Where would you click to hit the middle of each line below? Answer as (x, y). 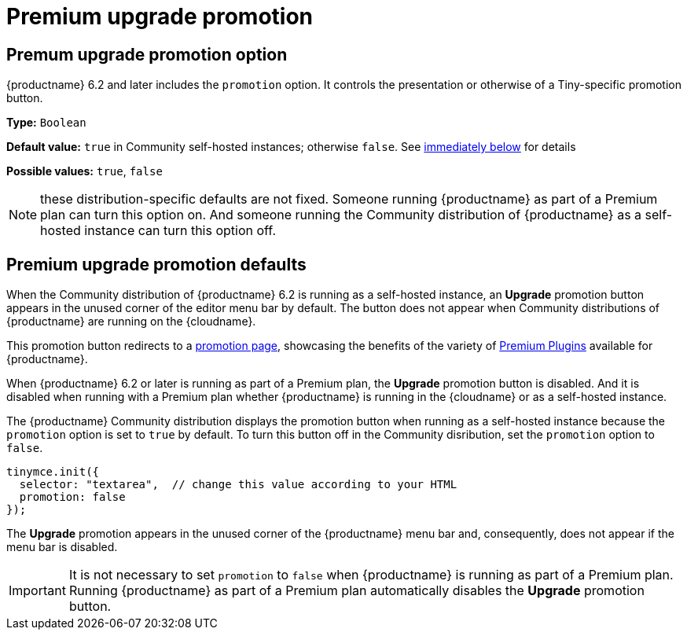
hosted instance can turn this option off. (158, 231)
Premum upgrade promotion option (147, 54)
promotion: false (72, 497)
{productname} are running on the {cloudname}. (131, 322)
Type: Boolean (46, 123)
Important (37, 591)
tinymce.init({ (53, 472)
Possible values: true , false (84, 171)
